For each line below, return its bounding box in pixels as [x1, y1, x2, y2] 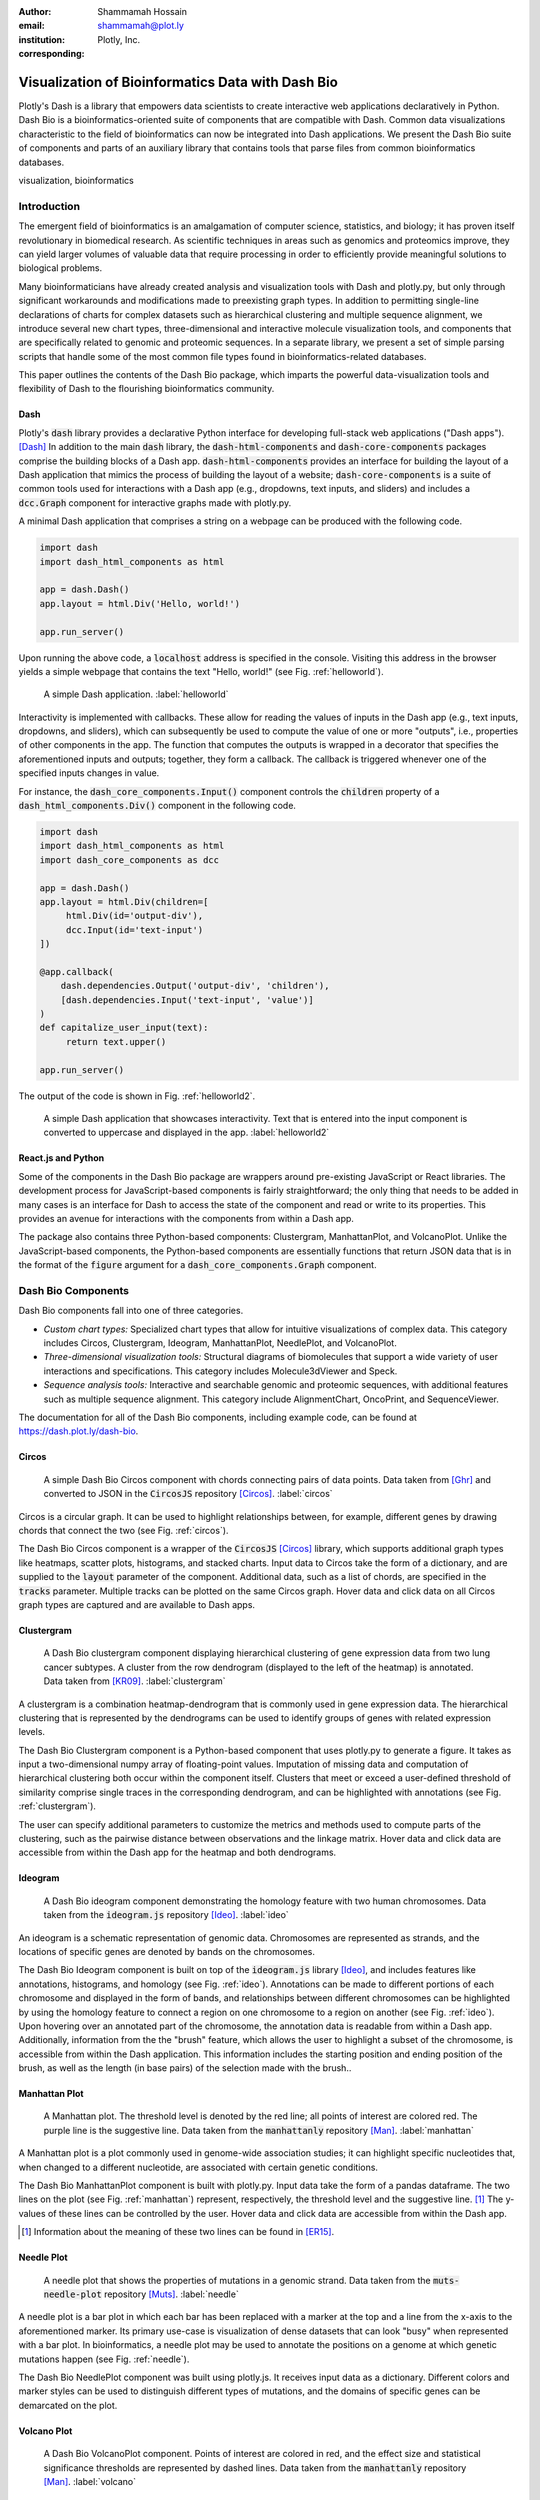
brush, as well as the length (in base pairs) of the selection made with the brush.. [18, 2062, 352, 2074]
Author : [18, 6, 52, 17]
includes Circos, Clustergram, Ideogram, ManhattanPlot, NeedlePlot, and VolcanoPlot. [43, 1337, 397, 1349]
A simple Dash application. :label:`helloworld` [43, 688, 229, 700]
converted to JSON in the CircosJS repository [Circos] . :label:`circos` [43, 1488, 334, 1500]
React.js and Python [18, 1152, 105, 1164]
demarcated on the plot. [18, 2399, 118, 2411]
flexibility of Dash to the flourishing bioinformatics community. [18, 383, 275, 395]
